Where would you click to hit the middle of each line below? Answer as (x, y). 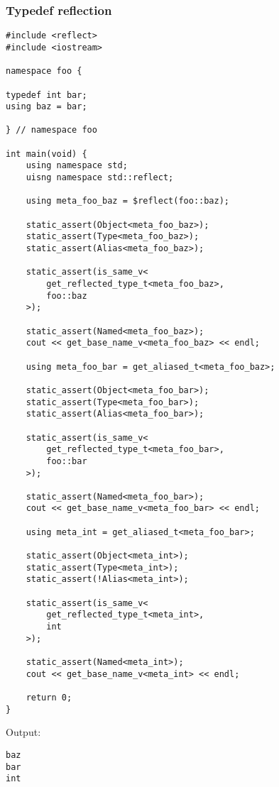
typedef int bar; (46, 95)
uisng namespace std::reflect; (100, 178)
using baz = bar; (46, 107)
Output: (23, 732)
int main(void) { (46, 154)
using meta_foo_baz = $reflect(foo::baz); (127, 201)
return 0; (49, 697)
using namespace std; (77, 166)
